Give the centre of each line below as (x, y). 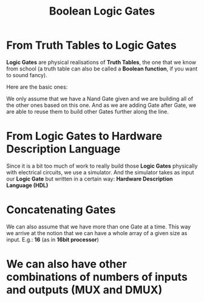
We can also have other (67, 264)
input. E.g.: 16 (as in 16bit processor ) (53, 239)
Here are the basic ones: (37, 87)
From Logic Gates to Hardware (84, 136)
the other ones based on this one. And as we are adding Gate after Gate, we (101, 105)
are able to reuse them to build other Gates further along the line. (87, 111)
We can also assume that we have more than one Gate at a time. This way (99, 227)
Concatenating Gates (61, 210)
